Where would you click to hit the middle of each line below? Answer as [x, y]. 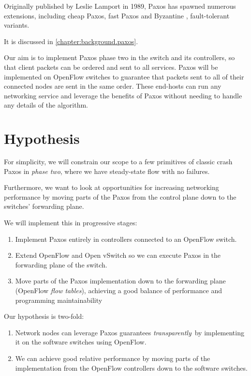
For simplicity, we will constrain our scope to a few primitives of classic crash [118, 162]
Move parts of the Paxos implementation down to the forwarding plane [120, 281]
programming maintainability [59, 300]
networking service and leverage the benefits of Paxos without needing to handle [123, 95]
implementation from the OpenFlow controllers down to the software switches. [131, 368]
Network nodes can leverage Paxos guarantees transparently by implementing [130, 332]
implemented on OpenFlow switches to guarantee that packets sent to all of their [124, 76]
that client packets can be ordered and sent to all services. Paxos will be [111, 67]
